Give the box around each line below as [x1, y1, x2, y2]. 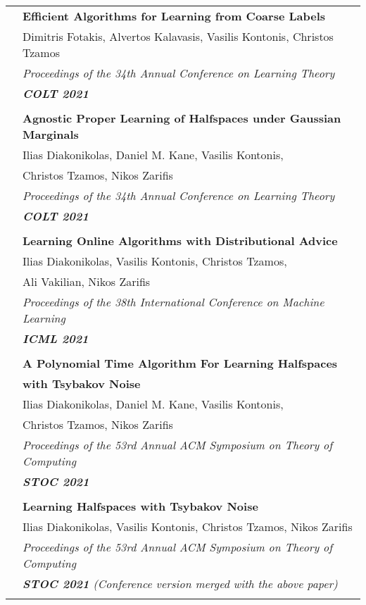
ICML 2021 [23, 330, 89, 347]
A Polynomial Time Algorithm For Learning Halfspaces [23, 355, 338, 371]
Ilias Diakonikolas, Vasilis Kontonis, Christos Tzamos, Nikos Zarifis [23, 518, 353, 535]
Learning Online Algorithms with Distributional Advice [23, 232, 338, 249]
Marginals [23, 126, 79, 142]
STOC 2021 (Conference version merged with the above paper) [23, 575, 338, 592]
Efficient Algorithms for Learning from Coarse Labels [23, 8, 326, 24]
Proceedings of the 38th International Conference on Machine [23, 294, 324, 310]
